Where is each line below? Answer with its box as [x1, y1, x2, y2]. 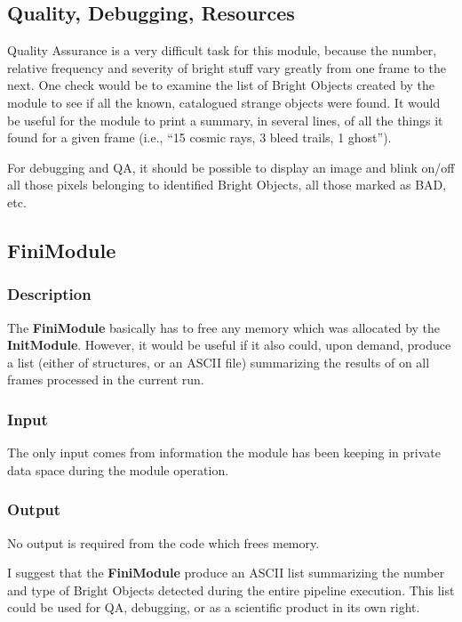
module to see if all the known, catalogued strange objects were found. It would [7, 93, 441, 111]
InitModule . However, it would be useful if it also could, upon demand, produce [7, 335, 451, 354]
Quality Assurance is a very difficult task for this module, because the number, [7, 41, 437, 60]
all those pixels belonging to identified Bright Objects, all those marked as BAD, [7, 175, 447, 194]
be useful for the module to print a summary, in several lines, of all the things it [7, 110, 443, 129]
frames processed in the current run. [7, 370, 204, 389]
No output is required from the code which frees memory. [7, 533, 320, 552]
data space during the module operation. [7, 460, 229, 479]
